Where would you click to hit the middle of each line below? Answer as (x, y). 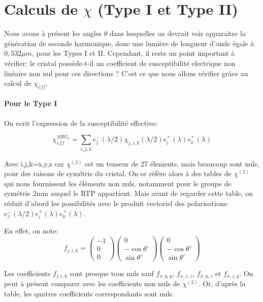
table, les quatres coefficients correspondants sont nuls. (89, 293)
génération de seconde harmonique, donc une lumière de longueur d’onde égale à (129, 43)
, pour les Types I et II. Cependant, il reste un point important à (133, 53)
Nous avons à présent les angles (53, 33)
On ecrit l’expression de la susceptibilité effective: (81, 123)
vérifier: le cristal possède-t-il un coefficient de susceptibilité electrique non (120, 63)
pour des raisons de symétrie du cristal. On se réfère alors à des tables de (118, 173)
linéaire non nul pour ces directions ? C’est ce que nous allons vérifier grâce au (126, 73)
